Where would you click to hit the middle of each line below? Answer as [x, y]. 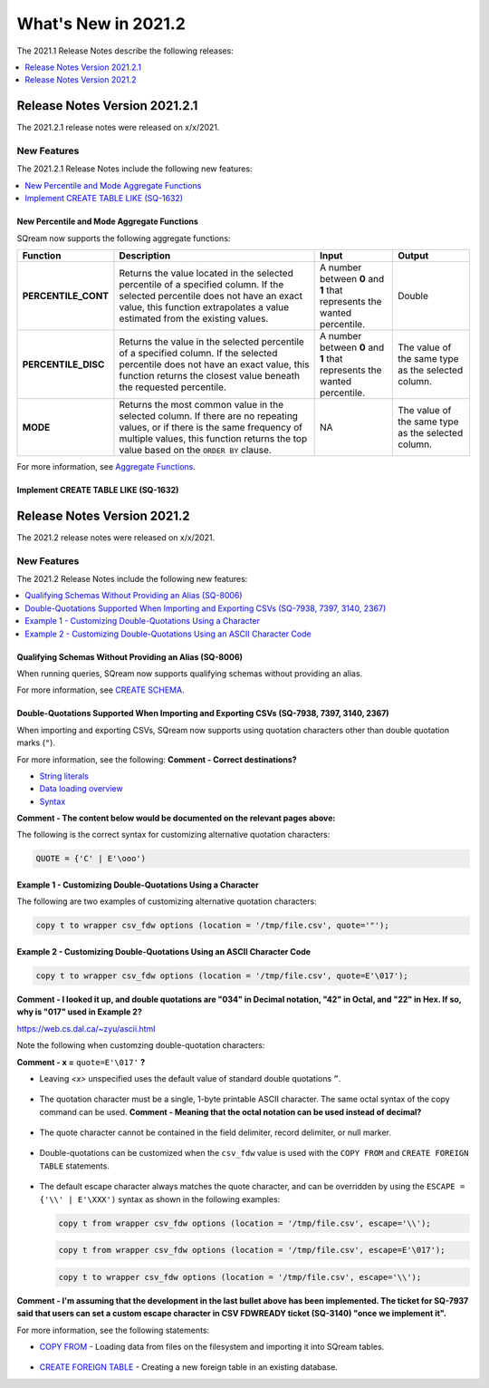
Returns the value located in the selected [206, 273]
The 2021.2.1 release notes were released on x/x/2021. [118, 128]
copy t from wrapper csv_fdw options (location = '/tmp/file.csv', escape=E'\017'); [252, 1250]
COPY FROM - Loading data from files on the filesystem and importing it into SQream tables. [212, 1346]
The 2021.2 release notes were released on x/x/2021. [116, 537]
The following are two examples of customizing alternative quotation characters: [167, 901]
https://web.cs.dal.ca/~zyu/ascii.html [86, 1028]
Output [413, 256]
